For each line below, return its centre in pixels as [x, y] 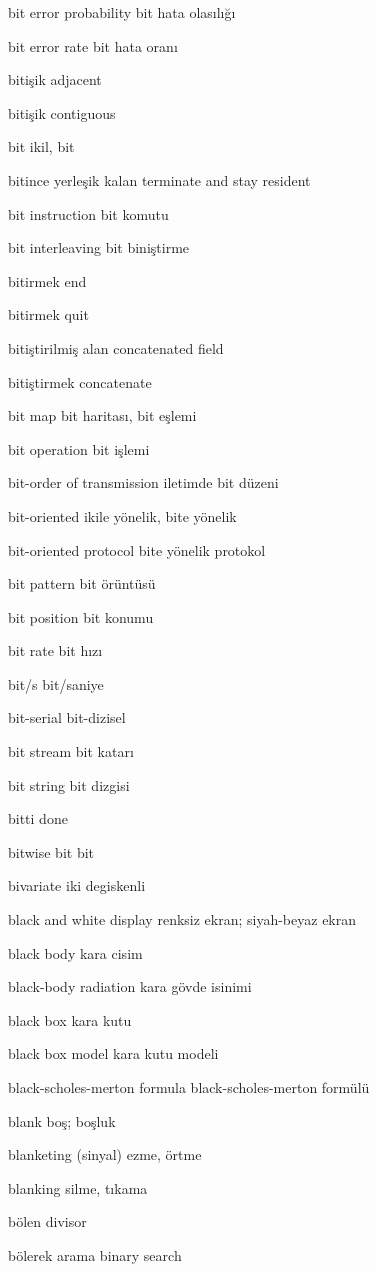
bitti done [38, 818]
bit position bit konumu [81, 616]
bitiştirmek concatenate [80, 381]
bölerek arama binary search [95, 1254]
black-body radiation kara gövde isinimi [130, 986]
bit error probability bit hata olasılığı [122, 12]
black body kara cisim [75, 952]
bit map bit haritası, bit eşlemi [102, 415]
